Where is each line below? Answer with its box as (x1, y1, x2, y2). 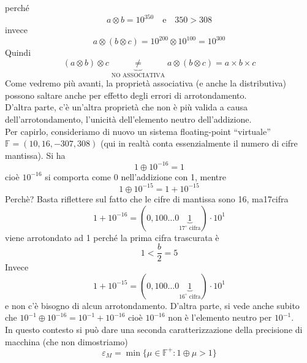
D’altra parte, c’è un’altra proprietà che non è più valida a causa (5, 101, 248, 113)
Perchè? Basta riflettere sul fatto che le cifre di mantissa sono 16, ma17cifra (5, 192, 289, 205)
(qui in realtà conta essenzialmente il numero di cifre (100, 137, 298, 150)
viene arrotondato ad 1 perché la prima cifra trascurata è (5, 231, 219, 243)
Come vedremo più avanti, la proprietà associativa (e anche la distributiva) (5, 77, 286, 90)
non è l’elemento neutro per (168, 311, 272, 324)
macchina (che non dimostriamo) (5, 335, 128, 348)
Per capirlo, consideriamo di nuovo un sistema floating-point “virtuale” (5, 124, 271, 137)
